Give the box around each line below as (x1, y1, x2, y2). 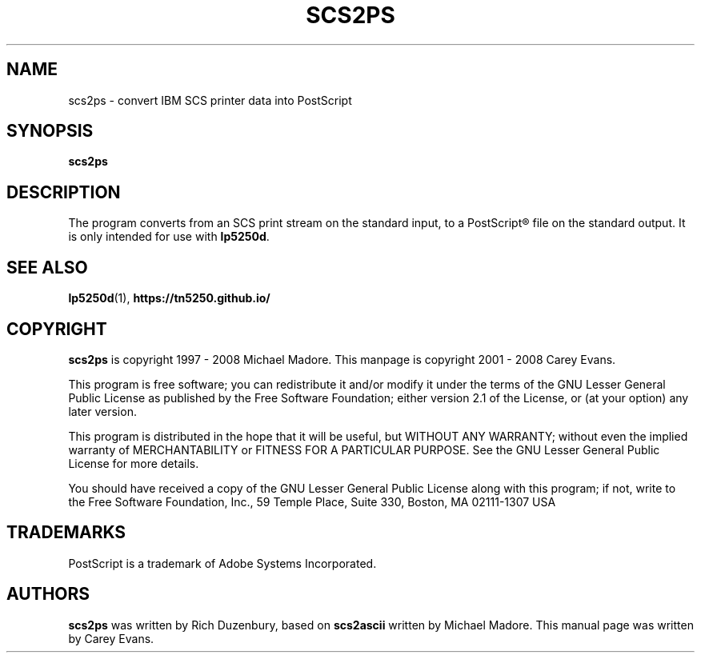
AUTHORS (6, 584, 90, 605)
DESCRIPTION (6, 182, 121, 202)
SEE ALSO (6, 257, 88, 278)
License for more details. (68, 456, 199, 470)
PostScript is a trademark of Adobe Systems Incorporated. (68, 556, 377, 570)
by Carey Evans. (68, 631, 154, 645)
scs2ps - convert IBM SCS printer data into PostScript (68, 93, 352, 107)
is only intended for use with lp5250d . (68, 230, 270, 244)
